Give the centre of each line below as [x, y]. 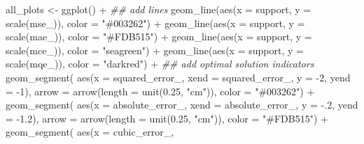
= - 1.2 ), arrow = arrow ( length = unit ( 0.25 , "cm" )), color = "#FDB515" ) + [167, 118]
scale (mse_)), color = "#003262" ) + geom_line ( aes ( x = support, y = [155, 23]
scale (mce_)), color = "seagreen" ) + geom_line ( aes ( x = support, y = [155, 50]
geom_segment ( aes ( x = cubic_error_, [90, 132]
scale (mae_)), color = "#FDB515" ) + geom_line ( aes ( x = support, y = [159, 37]
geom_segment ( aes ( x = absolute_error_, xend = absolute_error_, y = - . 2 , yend [182, 105]
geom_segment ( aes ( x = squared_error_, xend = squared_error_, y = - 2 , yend [178, 77]
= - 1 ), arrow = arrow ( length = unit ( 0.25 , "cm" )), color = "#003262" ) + [160, 91]
